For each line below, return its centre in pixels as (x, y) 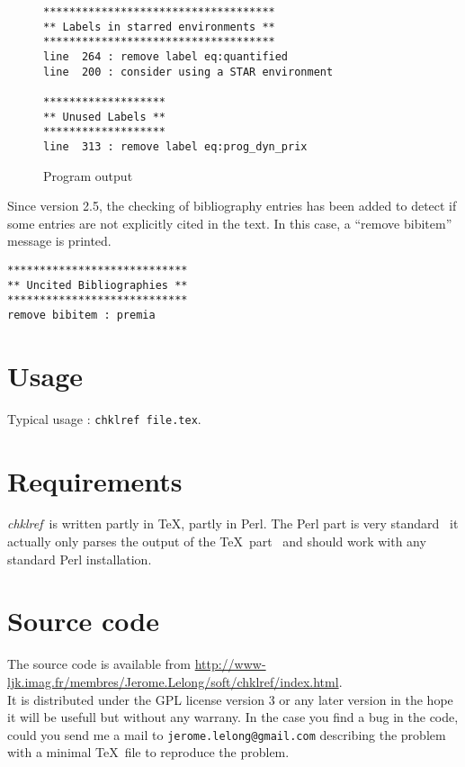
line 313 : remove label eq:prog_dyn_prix (175, 146)
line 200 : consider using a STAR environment (188, 72)
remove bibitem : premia (81, 315)
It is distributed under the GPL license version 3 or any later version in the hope (230, 699)
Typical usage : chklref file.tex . (104, 418)
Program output (88, 175)
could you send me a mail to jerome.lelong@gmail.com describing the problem (227, 734)
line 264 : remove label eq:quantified (166, 56)
